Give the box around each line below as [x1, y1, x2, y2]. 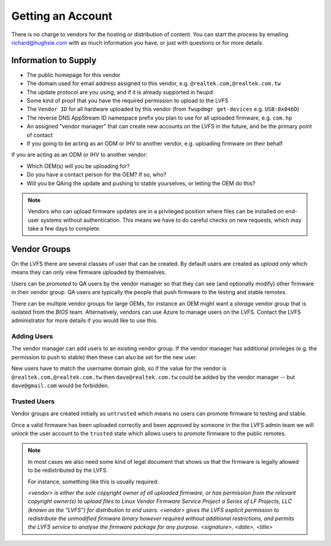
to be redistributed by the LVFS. [28, 466, 108, 474]
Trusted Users [11, 397, 55, 406]
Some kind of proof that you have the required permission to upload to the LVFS [26, 97, 229, 104]
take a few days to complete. [28, 225, 101, 232]
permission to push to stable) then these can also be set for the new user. [11, 353, 197, 361]
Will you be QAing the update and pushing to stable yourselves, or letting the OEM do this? [26, 180, 256, 187]
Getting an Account [11, 9, 113, 23]
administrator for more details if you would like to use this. [11, 317, 158, 324]
